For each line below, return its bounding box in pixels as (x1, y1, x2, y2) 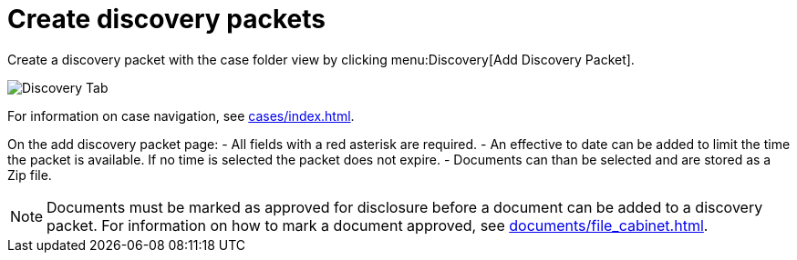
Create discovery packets (7, 4, 326, 35)
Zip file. (7, 166, 52, 183)
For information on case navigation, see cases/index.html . (7, 107, 355, 124)
